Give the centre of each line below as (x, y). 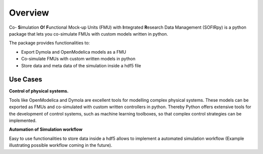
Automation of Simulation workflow (46, 130)
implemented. (23, 120)
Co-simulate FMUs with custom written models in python (78, 59)
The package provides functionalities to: (49, 43)
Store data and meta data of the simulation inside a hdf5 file (81, 65)
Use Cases (26, 80)
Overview (29, 13)
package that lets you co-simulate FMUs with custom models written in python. (88, 34)
